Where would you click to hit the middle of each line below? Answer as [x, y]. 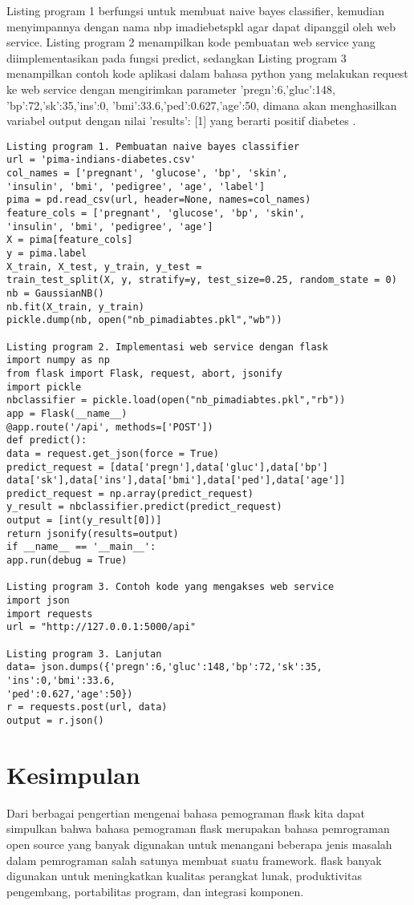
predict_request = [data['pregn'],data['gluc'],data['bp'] [167, 467]
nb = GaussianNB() [55, 293]
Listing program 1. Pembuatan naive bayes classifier [153, 146]
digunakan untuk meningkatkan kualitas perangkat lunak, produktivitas [184, 876]
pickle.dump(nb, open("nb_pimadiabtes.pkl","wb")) [144, 320]
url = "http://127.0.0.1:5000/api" [101, 627]
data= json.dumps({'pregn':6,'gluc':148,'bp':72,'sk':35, [164, 667]
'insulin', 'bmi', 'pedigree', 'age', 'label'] [136, 186]
